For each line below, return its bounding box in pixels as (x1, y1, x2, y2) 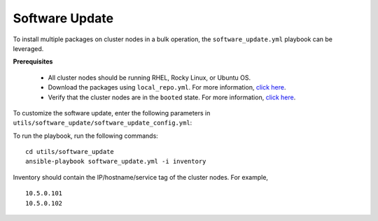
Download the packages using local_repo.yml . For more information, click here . (48, 83, 286, 92)
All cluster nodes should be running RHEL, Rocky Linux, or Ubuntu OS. (48, 73, 251, 82)
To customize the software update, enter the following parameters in (13, 108, 211, 117)
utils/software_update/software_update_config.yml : (13, 119, 192, 127)
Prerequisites (13, 57, 53, 66)
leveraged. (13, 44, 44, 52)
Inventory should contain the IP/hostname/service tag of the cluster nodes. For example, (13, 173, 269, 181)
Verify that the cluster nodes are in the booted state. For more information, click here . (48, 93, 296, 101)
